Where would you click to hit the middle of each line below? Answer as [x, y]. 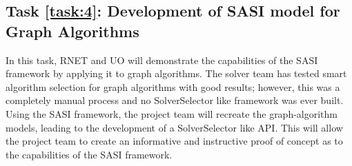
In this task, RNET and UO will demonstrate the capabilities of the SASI [162, 60]
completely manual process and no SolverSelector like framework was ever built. [175, 100]
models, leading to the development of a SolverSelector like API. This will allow [174, 127]
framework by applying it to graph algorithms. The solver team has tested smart [176, 73]
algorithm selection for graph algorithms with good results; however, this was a [173, 86]
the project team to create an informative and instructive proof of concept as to [174, 141]
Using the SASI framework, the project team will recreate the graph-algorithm [172, 113]
